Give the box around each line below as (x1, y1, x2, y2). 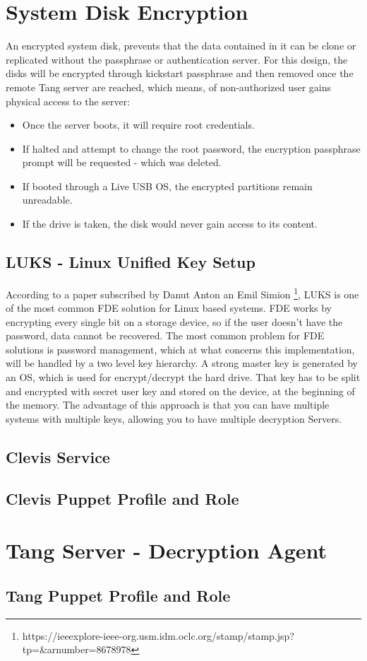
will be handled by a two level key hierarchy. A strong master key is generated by (6, 356, 358, 370)
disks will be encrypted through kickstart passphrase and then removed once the (6, 66, 354, 81)
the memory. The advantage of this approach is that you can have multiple (6, 397, 330, 412)
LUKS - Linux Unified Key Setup (6, 251, 255, 273)
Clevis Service (6, 445, 110, 467)
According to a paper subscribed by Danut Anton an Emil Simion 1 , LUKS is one (6, 284, 359, 301)
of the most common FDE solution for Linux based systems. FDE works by (6, 300, 332, 315)
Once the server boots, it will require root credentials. (22, 117, 255, 132)
